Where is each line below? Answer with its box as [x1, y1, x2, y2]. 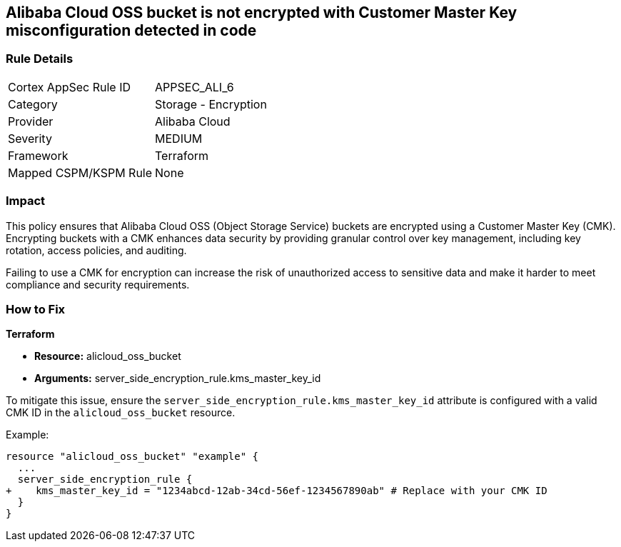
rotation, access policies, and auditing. [6, 244, 187, 256]
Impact [6, 194, 46, 209]
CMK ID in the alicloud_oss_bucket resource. [6, 406, 236, 419]
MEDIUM [155, 131, 203, 146]
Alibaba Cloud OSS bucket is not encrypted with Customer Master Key [6, 4, 517, 21]
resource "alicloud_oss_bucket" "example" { [6, 451, 259, 463]
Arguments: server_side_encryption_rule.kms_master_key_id [34, 372, 321, 385]
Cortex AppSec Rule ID [8, 79, 131, 94]
